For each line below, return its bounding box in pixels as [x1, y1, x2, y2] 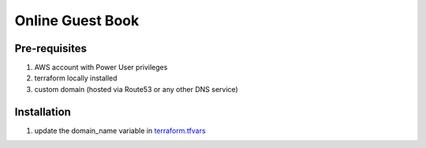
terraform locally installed [34, 73, 118, 83]
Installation [14, 105, 71, 118]
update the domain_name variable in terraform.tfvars [34, 126, 206, 135]
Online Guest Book [14, 12, 140, 29]
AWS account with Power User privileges [34, 63, 168, 72]
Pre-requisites [14, 42, 87, 55]
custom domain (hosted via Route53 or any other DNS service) [34, 84, 238, 94]
